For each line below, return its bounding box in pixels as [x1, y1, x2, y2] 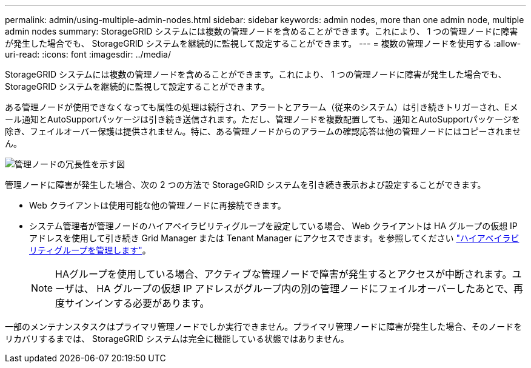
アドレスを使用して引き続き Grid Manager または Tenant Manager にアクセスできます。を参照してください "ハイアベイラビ [29, 233, 519, 243]
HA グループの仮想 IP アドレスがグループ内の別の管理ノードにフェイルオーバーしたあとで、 [96, 283, 513, 295]
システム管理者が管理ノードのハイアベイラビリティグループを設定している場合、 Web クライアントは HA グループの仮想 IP [29, 221, 518, 231]
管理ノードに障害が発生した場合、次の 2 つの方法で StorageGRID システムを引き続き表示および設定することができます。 [5, 179, 486, 190]
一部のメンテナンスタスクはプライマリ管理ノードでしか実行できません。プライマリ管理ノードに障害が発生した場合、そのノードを [5, 321, 523, 332]
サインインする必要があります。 [65, 297, 210, 309]
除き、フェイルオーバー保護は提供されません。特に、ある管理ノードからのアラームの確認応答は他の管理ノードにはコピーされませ [5, 126, 521, 136]
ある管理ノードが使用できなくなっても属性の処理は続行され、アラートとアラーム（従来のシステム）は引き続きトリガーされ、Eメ [5, 102, 518, 112]
